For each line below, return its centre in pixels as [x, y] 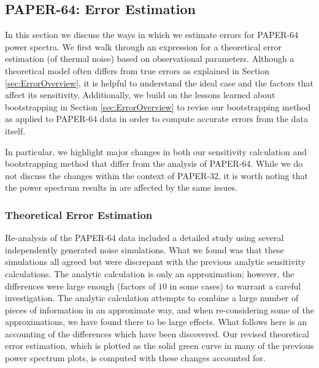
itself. [15, 130]
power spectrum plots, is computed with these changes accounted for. [135, 358]
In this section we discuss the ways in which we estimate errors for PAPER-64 [152, 35]
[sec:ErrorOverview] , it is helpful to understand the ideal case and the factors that [159, 82]
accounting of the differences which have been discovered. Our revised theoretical [157, 333]
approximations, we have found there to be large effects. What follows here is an [156, 322]
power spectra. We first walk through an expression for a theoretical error [144, 46]
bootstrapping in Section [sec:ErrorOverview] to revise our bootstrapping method [158, 106]
